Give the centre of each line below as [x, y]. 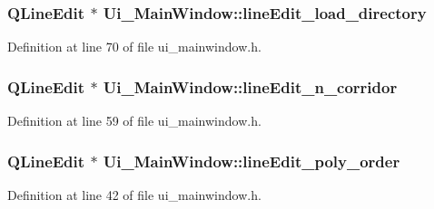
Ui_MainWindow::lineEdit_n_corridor [250, 86]
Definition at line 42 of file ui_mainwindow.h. [134, 194]
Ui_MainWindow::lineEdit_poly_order [252, 161]
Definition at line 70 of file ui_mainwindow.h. [134, 47]
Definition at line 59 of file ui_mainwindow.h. [134, 121]
